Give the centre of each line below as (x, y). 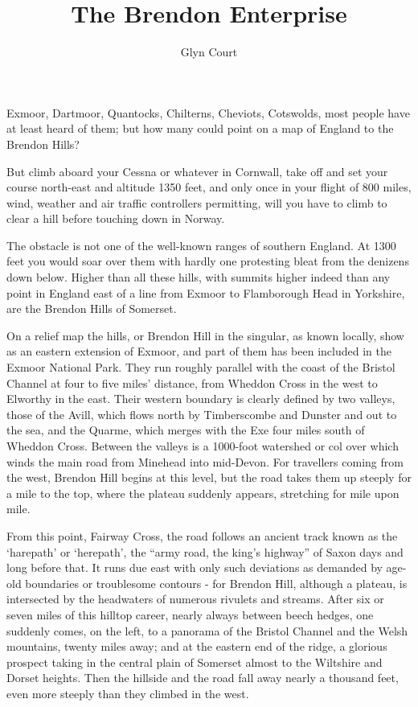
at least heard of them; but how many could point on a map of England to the (200, 128)
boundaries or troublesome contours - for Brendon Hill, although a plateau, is (216, 583)
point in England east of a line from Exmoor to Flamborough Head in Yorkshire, (206, 292)
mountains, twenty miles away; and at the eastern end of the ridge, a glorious (197, 646)
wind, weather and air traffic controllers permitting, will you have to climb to (197, 202)
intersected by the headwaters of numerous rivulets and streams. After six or (195, 599)
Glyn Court (209, 52)
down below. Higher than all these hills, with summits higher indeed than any (199, 277)
